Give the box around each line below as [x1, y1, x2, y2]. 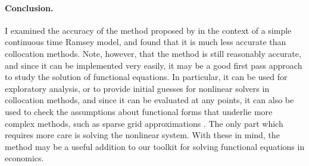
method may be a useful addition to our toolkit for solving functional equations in [5, 140, 305, 152]
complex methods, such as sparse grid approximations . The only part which [5, 117, 283, 129]
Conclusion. [5, 1, 54, 14]
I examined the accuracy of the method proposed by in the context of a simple [5, 24, 292, 36]
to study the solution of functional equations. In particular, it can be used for [5, 71, 288, 83]
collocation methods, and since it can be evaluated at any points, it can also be [5, 94, 294, 106]
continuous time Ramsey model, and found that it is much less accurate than [5, 36, 286, 48]
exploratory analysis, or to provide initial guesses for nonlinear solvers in [5, 82, 270, 94]
